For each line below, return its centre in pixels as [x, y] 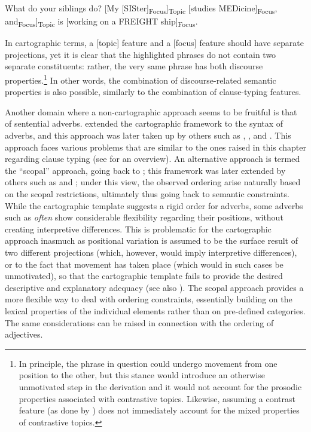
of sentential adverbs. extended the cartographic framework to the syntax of [144, 123]
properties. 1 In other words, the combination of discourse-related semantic [141, 79]
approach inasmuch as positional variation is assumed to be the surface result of [151, 240]
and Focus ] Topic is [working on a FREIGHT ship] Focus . [101, 22]
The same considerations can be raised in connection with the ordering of [139, 322]
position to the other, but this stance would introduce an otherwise [142, 375]
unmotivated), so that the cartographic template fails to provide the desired [144, 276]
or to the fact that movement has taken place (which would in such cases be [144, 264]
